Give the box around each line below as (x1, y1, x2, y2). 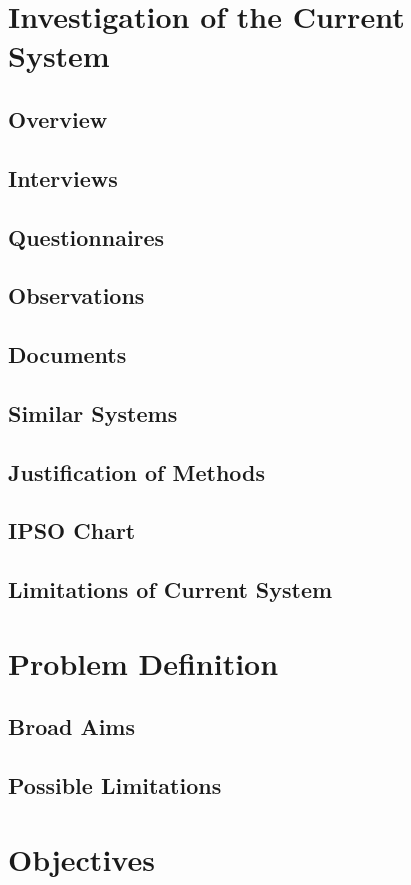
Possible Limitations (8, 770, 222, 801)
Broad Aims (8, 711, 136, 742)
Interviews (8, 162, 118, 193)
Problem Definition (8, 642, 279, 683)
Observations (8, 280, 145, 311)
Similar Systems (8, 397, 178, 428)
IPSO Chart (8, 515, 136, 546)
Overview (8, 103, 108, 134)
